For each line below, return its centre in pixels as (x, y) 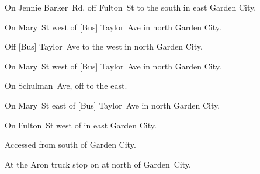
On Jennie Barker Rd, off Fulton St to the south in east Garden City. (131, 7)
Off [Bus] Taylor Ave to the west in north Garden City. (104, 46)
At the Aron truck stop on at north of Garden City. (98, 164)
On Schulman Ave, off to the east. (66, 86)
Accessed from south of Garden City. (70, 145)
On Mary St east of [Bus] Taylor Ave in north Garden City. (112, 105)
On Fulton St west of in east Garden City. (81, 125)
